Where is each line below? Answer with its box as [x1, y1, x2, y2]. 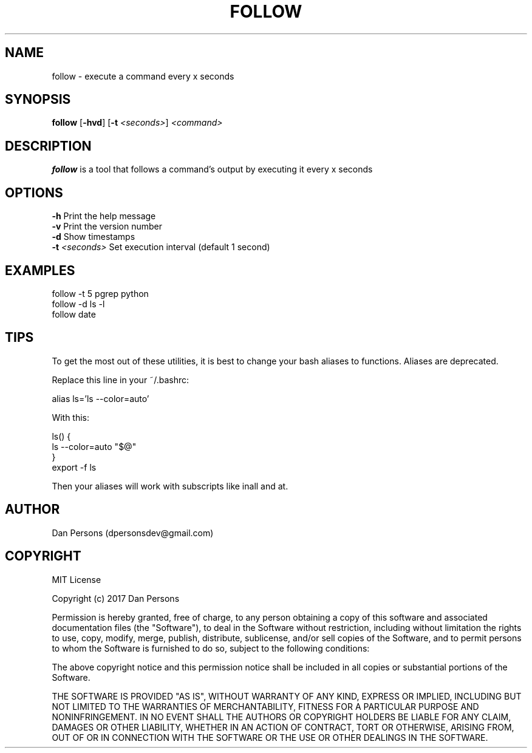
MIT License [52, 574, 101, 585]
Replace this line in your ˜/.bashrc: [52, 374, 189, 385]
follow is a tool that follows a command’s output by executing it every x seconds [52, 164, 373, 175]
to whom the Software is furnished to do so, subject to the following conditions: [52, 642, 370, 653]
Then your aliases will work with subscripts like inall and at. [52, 480, 288, 491]
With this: [52, 412, 90, 423]
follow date [52, 308, 96, 319]
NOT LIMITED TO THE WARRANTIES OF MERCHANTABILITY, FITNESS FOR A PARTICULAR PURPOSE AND [52, 701, 479, 712]
